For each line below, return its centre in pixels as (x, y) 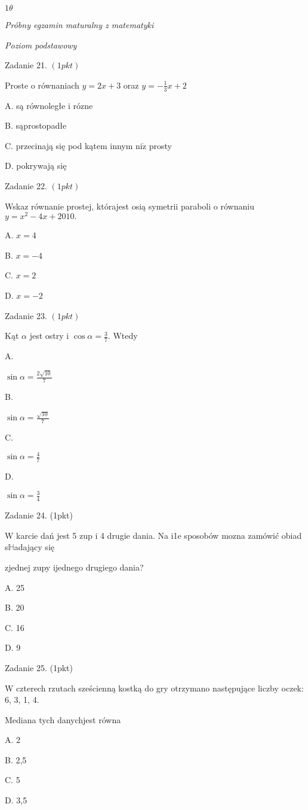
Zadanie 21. (26, 65)
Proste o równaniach (42, 85)
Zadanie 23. (26, 315)
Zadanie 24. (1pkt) (39, 515)
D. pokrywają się (36, 166)
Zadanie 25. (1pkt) (39, 667)
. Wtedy (123, 336)
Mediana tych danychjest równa (63, 719)
